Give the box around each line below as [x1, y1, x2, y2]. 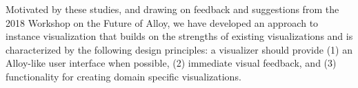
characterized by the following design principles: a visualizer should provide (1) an [6, 42, 352, 56]
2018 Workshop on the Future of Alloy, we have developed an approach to [6, 15, 319, 30]
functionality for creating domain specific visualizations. [6, 69, 241, 83]
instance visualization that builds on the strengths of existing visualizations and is [6, 29, 353, 43]
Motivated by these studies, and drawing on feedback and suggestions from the [6, 2, 339, 16]
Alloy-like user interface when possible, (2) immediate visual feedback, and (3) [6, 56, 337, 70]
